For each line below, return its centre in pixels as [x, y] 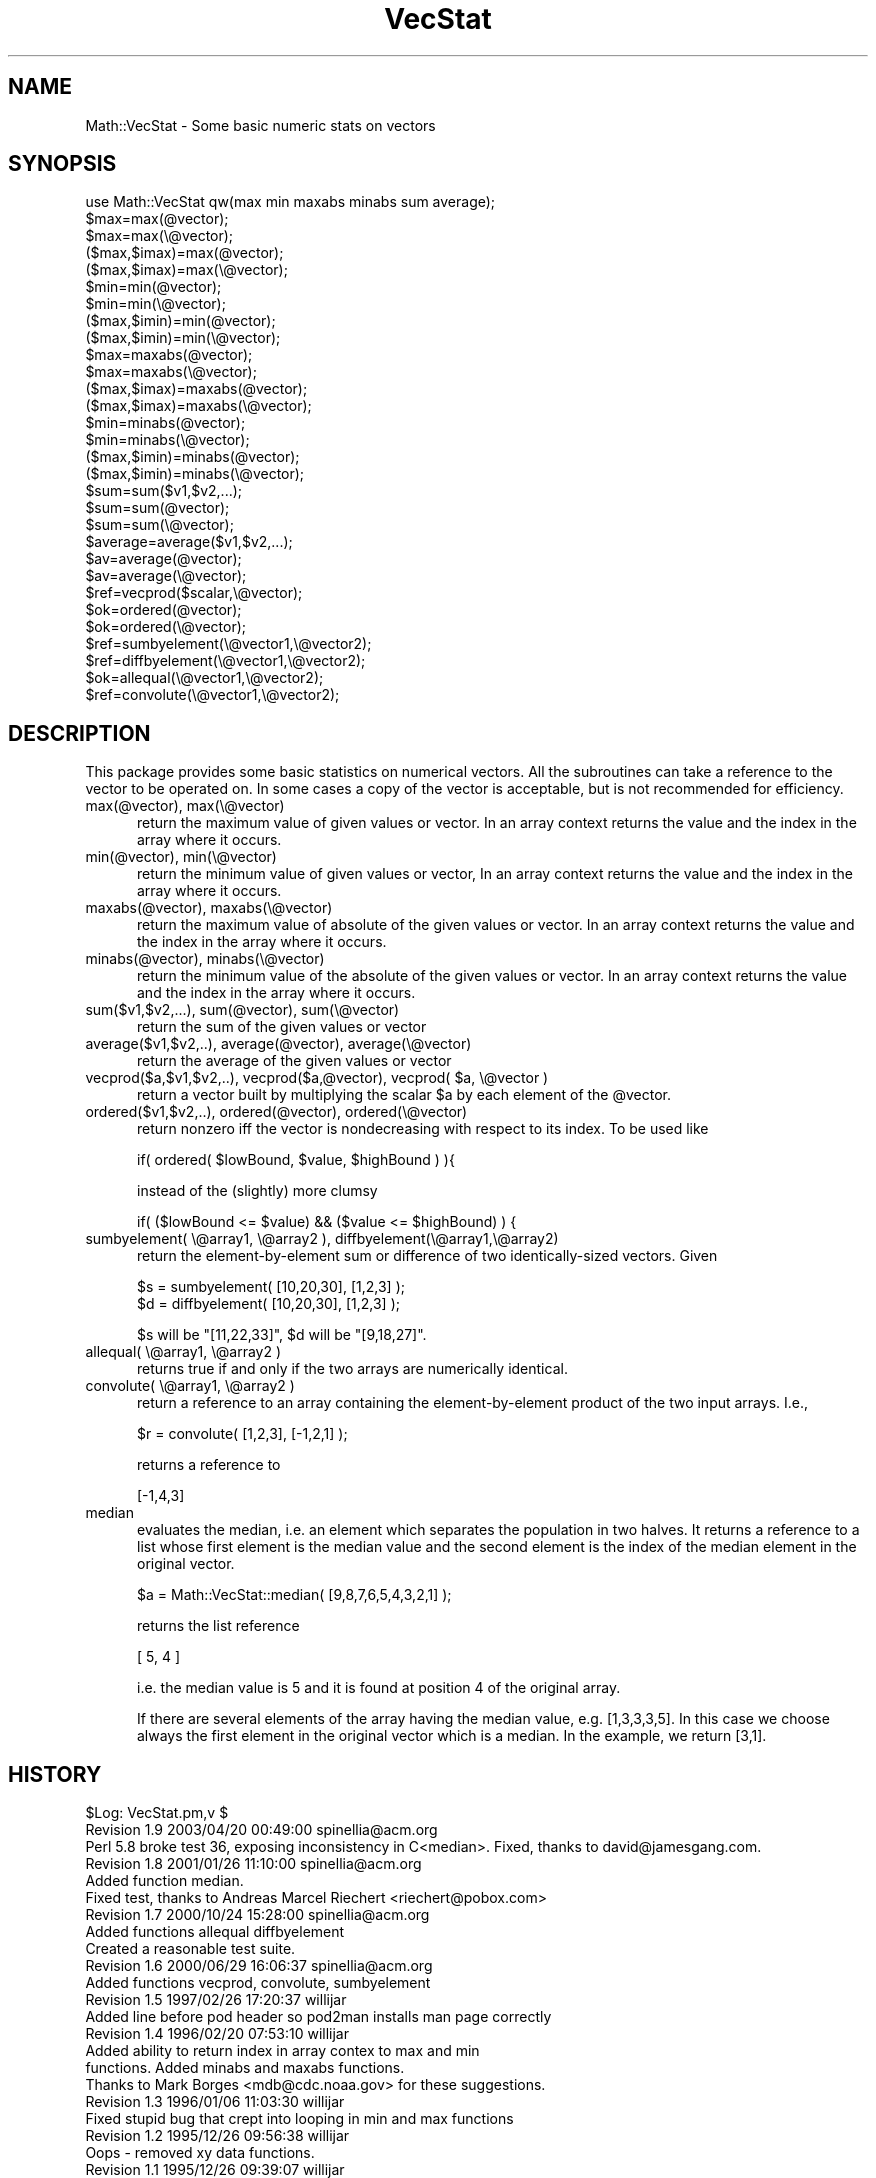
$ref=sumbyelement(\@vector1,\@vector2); [228, 644]
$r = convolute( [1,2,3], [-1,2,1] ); [242, 1434]
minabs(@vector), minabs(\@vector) [205, 959]
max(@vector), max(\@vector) [185, 806]
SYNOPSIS [62, 164]
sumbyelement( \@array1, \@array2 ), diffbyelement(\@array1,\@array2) [322, 1239]
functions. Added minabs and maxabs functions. [245, 2068]
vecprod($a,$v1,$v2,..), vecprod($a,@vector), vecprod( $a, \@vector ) [317, 1078]
